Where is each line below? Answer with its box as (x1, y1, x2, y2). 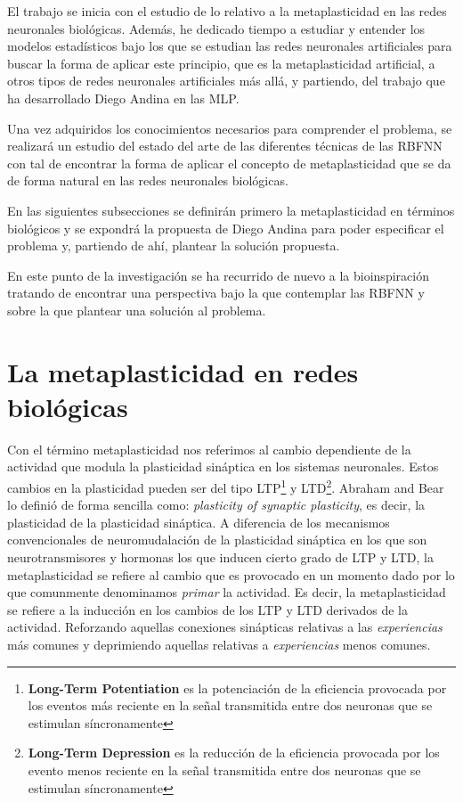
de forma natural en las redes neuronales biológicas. (7, 171, 288, 190)
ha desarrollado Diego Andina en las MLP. (7, 88, 240, 107)
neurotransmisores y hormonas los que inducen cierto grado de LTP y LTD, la (7, 548, 434, 567)
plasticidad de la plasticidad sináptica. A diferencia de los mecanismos (7, 512, 390, 531)
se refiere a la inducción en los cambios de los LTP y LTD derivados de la (7, 600, 409, 618)
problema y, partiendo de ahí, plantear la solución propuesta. (7, 236, 340, 255)
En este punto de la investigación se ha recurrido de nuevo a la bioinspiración (7, 266, 429, 284)
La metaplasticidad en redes (7, 353, 359, 389)
